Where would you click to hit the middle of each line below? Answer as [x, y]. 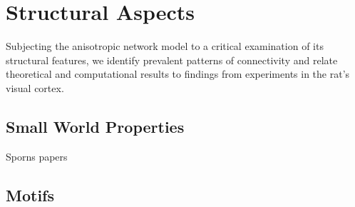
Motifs [30, 195]
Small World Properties [95, 126]
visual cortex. [35, 87]
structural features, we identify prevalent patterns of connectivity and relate [172, 60]
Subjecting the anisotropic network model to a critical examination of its [165, 46]
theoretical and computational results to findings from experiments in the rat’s [178, 74]
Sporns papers [37, 156]
